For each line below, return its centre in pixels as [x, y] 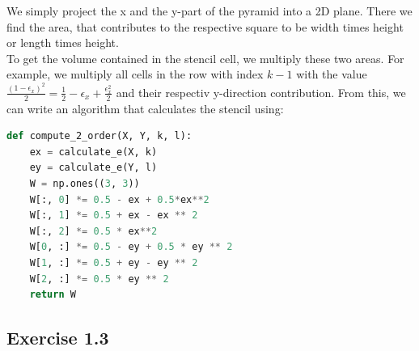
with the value [332, 74]
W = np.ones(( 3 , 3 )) [85, 184]
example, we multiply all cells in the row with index [135, 74]
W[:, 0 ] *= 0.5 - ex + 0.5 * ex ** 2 [119, 199]
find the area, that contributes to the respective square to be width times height [205, 26]
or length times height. [63, 42]
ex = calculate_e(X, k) [93, 152]
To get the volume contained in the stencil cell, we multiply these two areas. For [205, 58]
